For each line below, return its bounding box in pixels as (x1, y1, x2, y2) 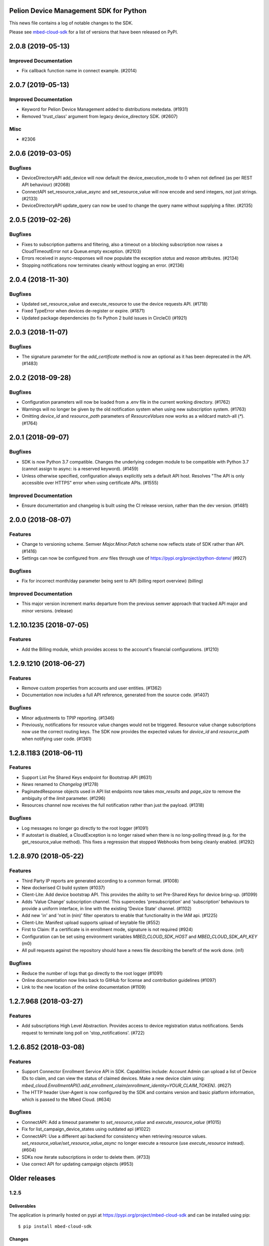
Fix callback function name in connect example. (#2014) (21, 68, 137, 74)
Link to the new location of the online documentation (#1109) (21, 984, 146, 990)
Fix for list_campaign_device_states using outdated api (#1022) (21, 1126, 151, 1132)
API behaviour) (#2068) (21, 182, 71, 188)
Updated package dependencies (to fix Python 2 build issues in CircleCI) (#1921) (21, 314, 187, 321)
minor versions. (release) (21, 608, 73, 614)
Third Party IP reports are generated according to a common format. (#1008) (21, 878, 179, 884)
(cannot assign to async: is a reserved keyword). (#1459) (21, 466, 139, 472)
